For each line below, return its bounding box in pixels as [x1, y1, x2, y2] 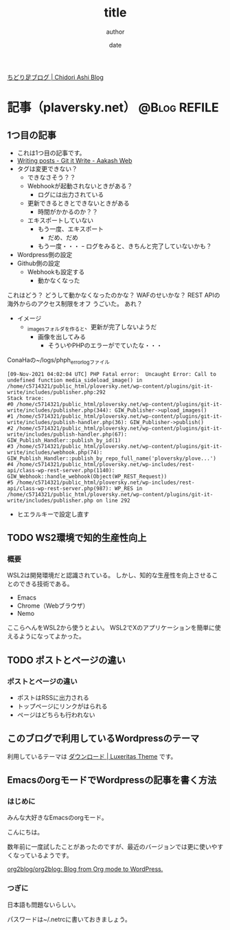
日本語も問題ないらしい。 [7, 900, 80, 909]
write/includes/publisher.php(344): [7, 407, 112, 414]
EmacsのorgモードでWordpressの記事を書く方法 [7, 775, 217, 786]
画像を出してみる [37, 332, 86, 341]
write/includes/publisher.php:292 [7, 388, 106, 396]
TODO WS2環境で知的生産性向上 [7, 531, 147, 544]
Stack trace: [7, 395, 45, 401]
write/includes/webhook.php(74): [7, 449, 103, 456]
